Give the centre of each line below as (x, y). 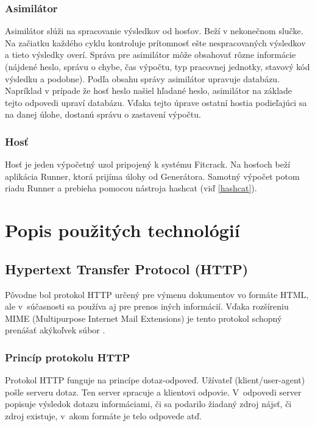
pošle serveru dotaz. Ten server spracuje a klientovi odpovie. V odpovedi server (153, 392)
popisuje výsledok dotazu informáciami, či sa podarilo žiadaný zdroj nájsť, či (148, 404)
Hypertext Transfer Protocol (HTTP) (127, 268)
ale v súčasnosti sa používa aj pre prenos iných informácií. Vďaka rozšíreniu (147, 306)
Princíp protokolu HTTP (68, 357)
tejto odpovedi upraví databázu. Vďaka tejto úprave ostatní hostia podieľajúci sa (156, 102)
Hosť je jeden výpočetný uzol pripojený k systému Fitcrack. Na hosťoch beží (148, 164)
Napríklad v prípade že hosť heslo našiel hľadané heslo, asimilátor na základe (149, 91)
